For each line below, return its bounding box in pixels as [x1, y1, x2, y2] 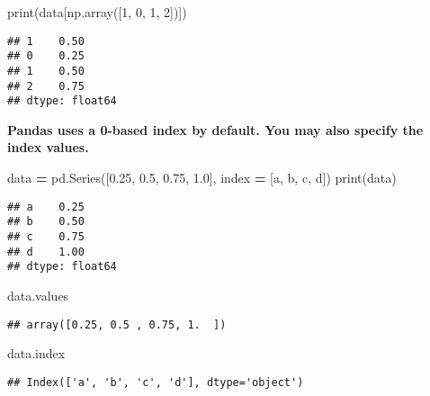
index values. [7, 138, 89, 157]
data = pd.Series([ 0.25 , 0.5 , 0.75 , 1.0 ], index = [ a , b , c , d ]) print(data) [7, 168, 397, 187]
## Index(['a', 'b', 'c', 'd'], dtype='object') [7, 375, 304, 389]
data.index [7, 344, 66, 363]
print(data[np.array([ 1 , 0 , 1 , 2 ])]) [7, 3, 187, 21]
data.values [7, 285, 69, 304]
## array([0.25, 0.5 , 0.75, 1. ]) [7, 318, 227, 331]
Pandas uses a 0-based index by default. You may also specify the [7, 120, 424, 139]
